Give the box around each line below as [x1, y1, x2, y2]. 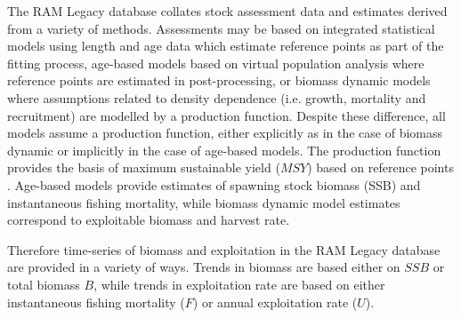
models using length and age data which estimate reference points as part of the [7, 36, 444, 55]
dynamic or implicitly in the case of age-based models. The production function [7, 140, 441, 159]
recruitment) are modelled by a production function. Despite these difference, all [7, 106, 446, 124]
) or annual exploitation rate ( [192, 292, 358, 311]
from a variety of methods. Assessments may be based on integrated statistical [7, 19, 435, 37]
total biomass [7, 274, 80, 293]
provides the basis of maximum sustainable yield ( [7, 158, 280, 177]
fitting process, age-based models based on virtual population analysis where [7, 53, 425, 72]
